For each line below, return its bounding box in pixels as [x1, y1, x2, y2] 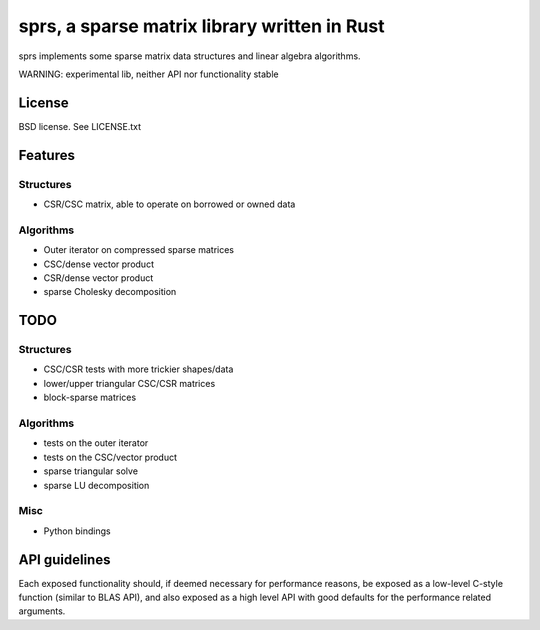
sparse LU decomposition [43, 479, 150, 491]
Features [18, 146, 75, 164]
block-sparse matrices [43, 391, 137, 404]
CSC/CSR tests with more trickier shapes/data [43, 363, 234, 375]
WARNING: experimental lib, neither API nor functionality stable [18, 68, 279, 80]
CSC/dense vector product [43, 258, 155, 270]
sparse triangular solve [43, 465, 139, 477]
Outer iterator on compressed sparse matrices [43, 244, 235, 256]
